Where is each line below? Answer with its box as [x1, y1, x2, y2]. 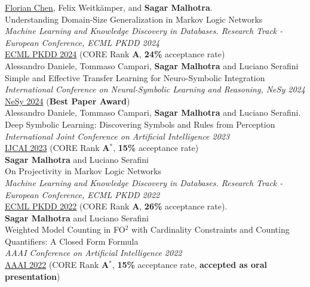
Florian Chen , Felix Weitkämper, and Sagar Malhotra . [5, 1, 213, 13]
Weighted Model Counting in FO [5, 223, 125, 236]
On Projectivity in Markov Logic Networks [5, 165, 161, 177]
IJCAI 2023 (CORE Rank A [5, 141, 110, 154]
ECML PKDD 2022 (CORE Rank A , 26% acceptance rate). [5, 200, 228, 212]
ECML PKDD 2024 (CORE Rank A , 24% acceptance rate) [5, 48, 225, 60]
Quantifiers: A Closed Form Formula [5, 234, 139, 247]
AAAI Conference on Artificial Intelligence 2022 [5, 246, 182, 259]
